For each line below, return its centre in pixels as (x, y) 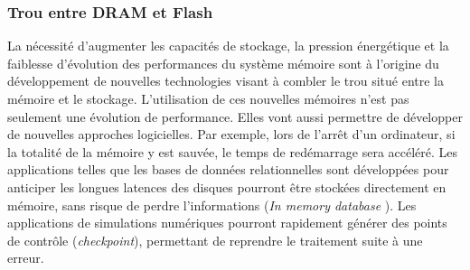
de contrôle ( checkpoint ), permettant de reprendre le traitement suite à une (215, 240)
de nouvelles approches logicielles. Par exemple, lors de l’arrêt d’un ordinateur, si (231, 134)
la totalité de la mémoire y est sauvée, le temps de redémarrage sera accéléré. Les (233, 151)
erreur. (26, 258)
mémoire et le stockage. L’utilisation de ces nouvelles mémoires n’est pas (208, 98)
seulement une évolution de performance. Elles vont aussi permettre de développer (235, 116)
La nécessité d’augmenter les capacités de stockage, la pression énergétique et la (228, 46)
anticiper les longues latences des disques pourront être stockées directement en (227, 186)
